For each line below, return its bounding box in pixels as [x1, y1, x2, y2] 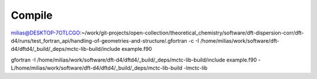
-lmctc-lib [183, 64, 208, 71]
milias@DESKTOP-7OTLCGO [11, 29, 80, 36]
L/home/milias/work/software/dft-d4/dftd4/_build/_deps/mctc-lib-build [11, 64, 183, 71]
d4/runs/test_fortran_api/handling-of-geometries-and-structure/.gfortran [11, 37, 187, 44]
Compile [11, 9, 53, 22]
